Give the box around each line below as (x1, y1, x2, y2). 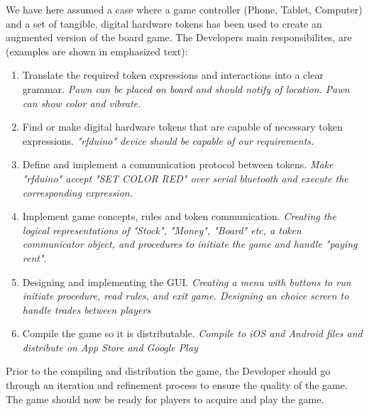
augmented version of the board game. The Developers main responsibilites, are (6, 30, 352, 45)
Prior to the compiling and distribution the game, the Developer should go (6, 363, 331, 378)
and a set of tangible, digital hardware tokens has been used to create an (6, 16, 322, 31)
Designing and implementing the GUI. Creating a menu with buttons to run (22, 274, 351, 289)
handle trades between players (22, 302, 151, 317)
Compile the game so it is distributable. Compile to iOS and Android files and (22, 326, 363, 341)
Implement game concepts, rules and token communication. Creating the (22, 209, 337, 224)
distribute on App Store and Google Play (22, 339, 198, 354)
